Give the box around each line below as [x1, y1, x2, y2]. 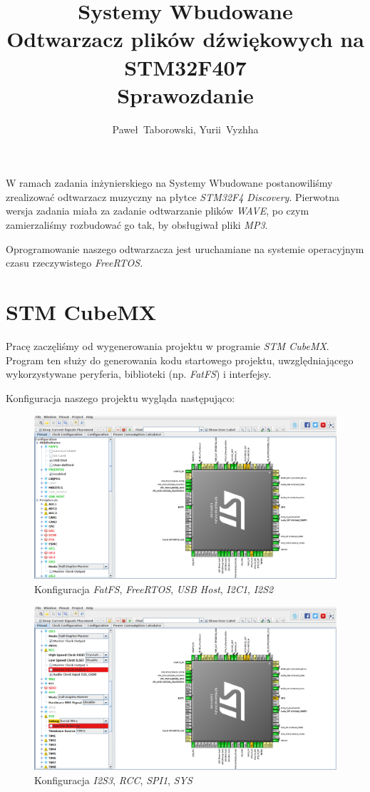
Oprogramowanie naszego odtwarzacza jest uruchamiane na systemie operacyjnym [6, 241, 364, 256]
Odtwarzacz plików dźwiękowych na [6, 24, 364, 53]
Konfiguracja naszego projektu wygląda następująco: [6, 390, 235, 405]
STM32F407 [124, 52, 247, 81]
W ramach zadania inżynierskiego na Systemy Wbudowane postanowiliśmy [6, 175, 333, 190]
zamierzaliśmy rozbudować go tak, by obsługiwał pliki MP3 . [6, 217, 268, 232]
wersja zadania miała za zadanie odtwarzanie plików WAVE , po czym [6, 203, 309, 218]
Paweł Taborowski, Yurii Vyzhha [112, 121, 259, 136]
